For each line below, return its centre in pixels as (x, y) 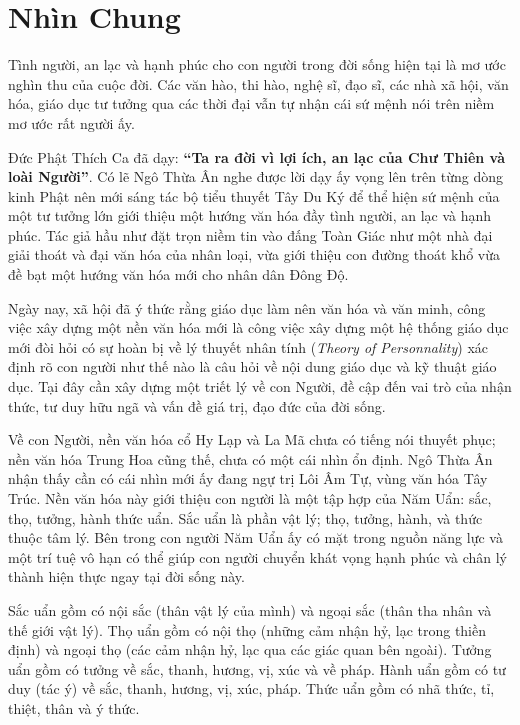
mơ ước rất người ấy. (71, 122)
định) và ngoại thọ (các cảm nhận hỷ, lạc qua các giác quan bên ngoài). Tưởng (250, 649)
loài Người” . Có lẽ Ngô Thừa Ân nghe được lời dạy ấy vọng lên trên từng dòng (255, 176)
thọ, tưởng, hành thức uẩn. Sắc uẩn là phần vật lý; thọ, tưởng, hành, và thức (245, 517)
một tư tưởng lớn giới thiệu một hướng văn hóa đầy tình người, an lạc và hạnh (250, 215)
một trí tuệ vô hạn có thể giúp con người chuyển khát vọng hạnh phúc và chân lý (257, 556)
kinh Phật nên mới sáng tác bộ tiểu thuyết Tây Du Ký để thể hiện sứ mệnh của (254, 195)
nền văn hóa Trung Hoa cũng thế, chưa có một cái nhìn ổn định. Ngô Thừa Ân (250, 458)
